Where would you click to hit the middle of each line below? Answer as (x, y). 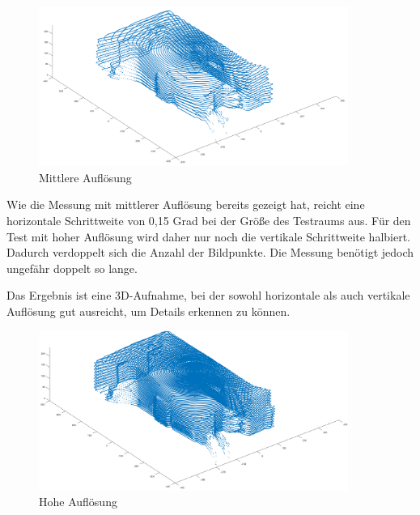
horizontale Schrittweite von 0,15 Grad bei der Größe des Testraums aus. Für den (209, 220)
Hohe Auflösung (78, 502)
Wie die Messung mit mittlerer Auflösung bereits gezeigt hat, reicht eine (186, 204)
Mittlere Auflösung (85, 177)
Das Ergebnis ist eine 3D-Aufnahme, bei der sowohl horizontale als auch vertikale (208, 295)
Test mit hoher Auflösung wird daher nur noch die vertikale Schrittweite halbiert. (209, 236)
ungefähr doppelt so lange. (72, 268)
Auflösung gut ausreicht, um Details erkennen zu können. (148, 311)
